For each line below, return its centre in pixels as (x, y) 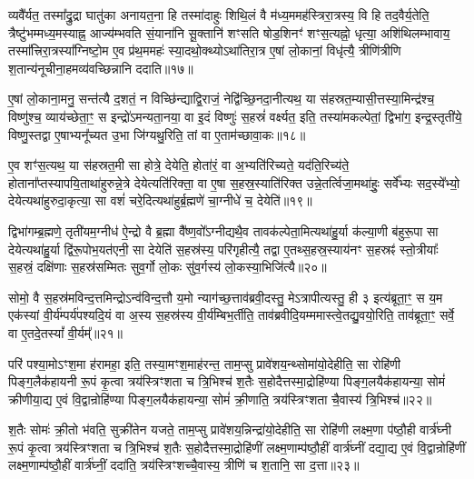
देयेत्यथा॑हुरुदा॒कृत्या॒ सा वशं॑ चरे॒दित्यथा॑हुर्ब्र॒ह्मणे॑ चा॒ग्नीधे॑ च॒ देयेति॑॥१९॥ (160, 200)
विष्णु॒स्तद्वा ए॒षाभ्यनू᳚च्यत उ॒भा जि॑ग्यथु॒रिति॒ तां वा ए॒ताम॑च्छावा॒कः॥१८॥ (157, 134)
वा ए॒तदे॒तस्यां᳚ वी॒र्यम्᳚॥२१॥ (66, 332)
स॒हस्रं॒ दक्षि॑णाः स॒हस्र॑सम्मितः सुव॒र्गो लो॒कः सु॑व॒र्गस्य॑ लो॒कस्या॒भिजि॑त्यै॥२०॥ (168, 267)
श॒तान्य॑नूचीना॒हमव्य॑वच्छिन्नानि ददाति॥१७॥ (101, 68)
